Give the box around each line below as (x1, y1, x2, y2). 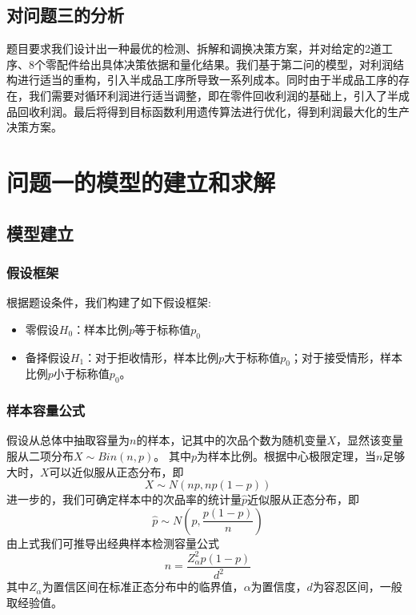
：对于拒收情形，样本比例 (84, 348, 219, 365)
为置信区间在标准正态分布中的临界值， (42, 578, 244, 595)
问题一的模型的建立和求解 (6, 165, 276, 198)
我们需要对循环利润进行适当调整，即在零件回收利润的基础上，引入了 (28, 86, 387, 103)
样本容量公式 (6, 400, 86, 420)
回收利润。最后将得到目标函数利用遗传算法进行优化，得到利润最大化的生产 (17, 102, 410, 119)
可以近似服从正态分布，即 (49, 463, 184, 480)
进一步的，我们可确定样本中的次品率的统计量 (6, 491, 242, 508)
